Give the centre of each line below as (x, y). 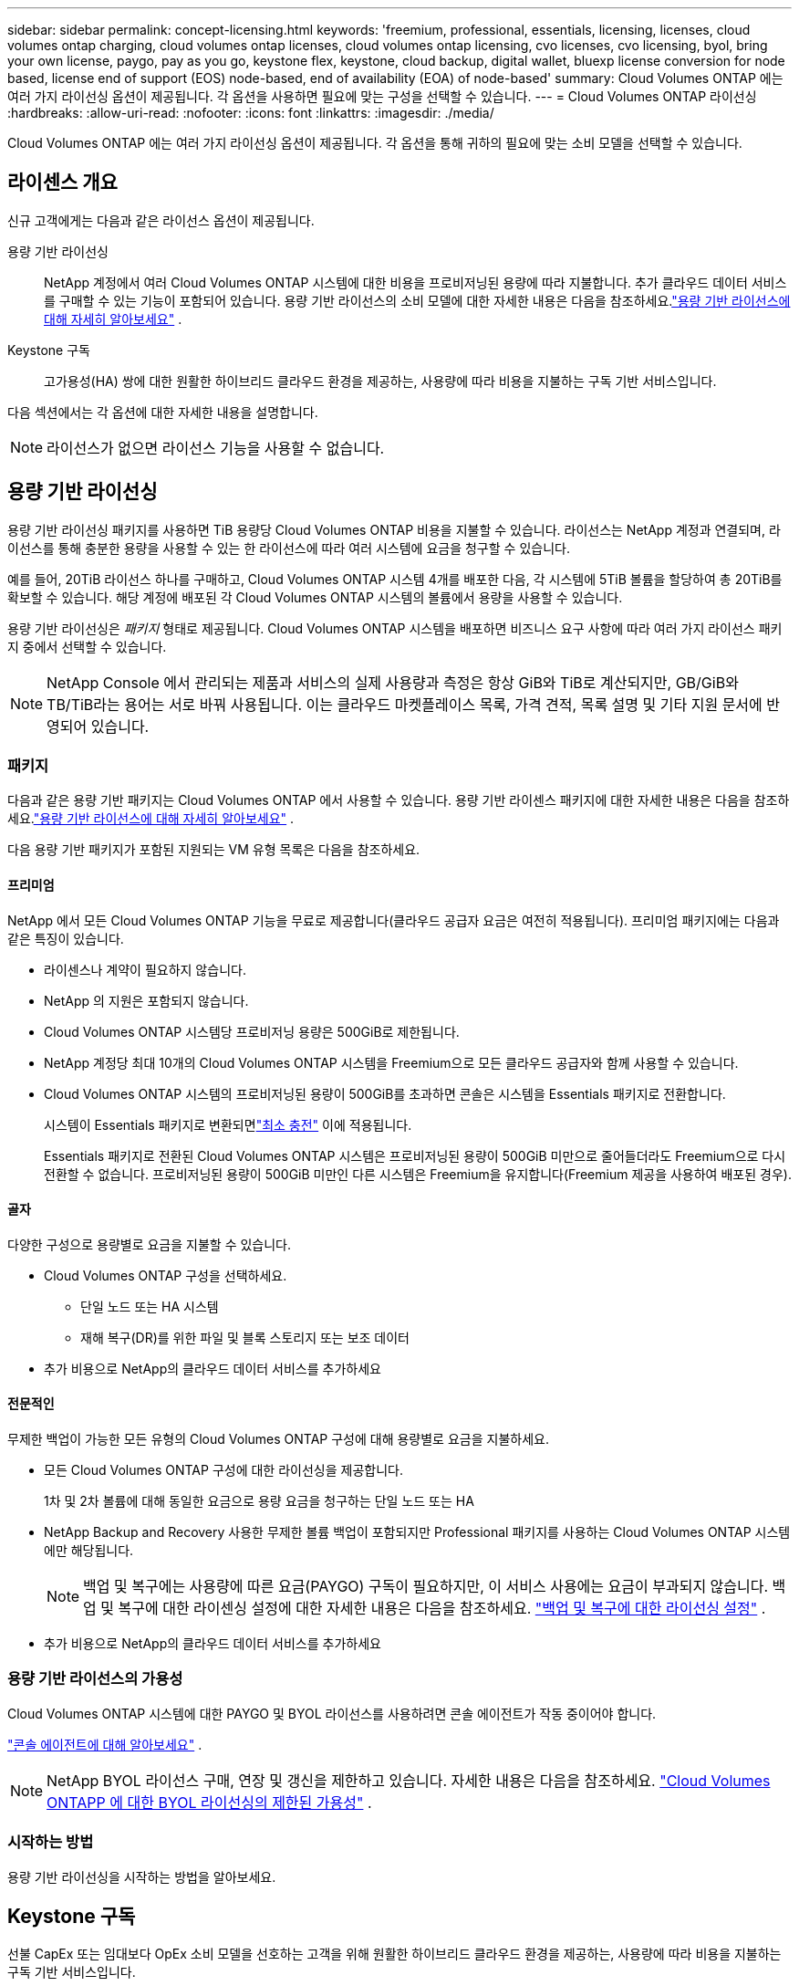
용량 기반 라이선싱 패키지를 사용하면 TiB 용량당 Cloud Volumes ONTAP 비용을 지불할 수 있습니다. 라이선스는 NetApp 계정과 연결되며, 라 (394, 529)
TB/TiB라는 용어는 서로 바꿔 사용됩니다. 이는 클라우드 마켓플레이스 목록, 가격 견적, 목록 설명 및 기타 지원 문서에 (405, 704)
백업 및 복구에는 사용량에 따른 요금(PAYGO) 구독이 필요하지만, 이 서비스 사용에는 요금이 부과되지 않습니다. (426, 1587)
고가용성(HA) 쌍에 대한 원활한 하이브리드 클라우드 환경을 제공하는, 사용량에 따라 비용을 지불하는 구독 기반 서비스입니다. (380, 381)
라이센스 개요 (62, 183)
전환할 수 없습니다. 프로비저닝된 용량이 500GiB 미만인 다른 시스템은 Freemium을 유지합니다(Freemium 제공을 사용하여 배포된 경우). (418, 1174)
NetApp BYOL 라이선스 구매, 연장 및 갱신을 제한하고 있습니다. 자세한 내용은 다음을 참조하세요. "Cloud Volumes (409, 1780)
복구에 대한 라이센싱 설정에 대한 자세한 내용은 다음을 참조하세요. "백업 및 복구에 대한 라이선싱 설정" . (442, 1609)
